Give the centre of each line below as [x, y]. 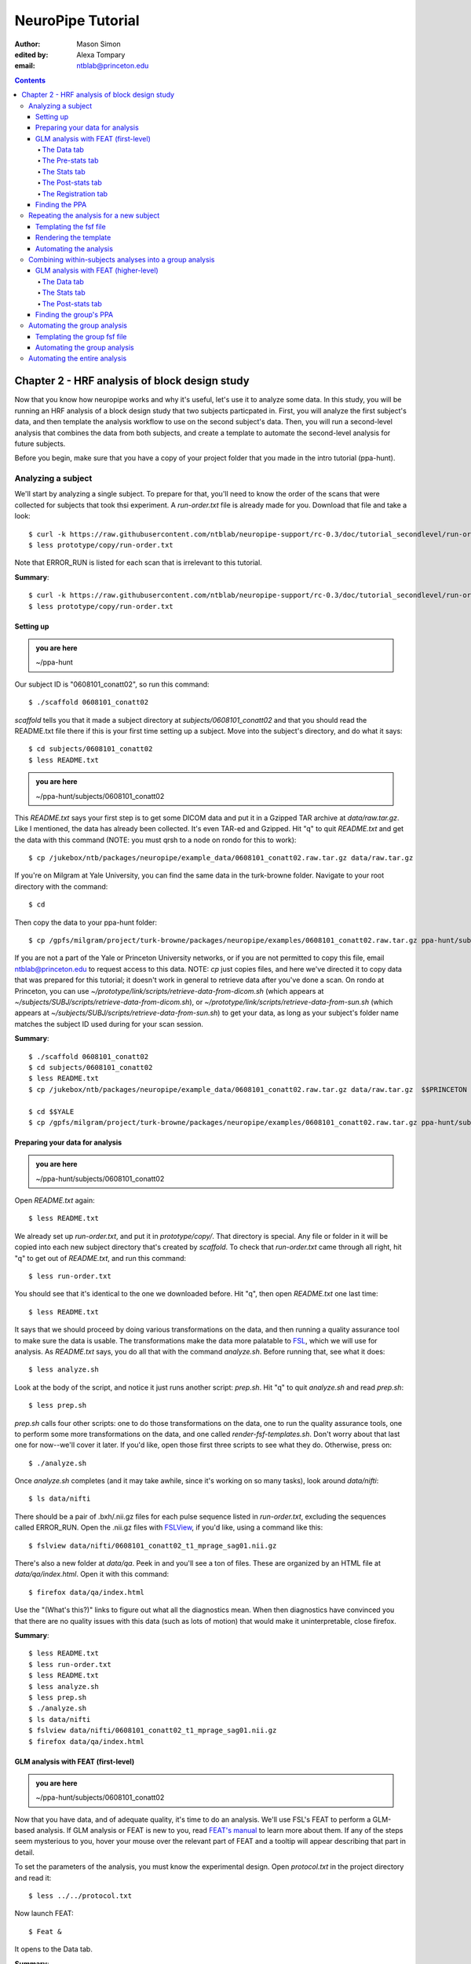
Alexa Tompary [101, 54]
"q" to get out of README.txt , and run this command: [100, 1258]
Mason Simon [99, 44]
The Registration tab [75, 193]
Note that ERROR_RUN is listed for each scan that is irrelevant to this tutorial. [138, 562]
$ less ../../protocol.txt [80, 1896]
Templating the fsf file [71, 226]
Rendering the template [73, 238]
